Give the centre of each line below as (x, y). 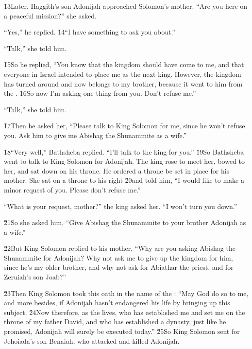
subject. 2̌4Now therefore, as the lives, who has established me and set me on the (125, 312)
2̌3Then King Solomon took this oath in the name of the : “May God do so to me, (126, 293)
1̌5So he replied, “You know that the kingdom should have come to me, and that (124, 64)
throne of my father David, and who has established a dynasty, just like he (115, 322)
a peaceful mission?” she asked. (50, 15)
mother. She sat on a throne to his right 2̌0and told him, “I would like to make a (124, 180)
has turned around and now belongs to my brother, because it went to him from (123, 83)
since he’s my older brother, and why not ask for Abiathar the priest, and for (119, 267)
